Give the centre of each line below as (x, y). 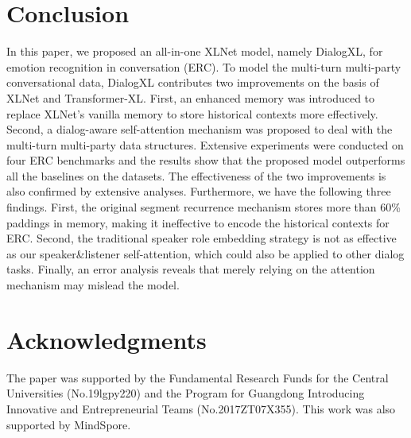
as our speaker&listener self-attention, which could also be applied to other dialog (205, 253)
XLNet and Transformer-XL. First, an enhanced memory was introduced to (191, 97)
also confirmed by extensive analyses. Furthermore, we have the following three (199, 191)
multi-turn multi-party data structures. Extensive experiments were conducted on (205, 144)
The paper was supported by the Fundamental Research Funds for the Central (198, 377)
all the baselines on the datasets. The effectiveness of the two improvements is (196, 175)
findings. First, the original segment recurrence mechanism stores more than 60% (204, 207)
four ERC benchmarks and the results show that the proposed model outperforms (206, 160)
